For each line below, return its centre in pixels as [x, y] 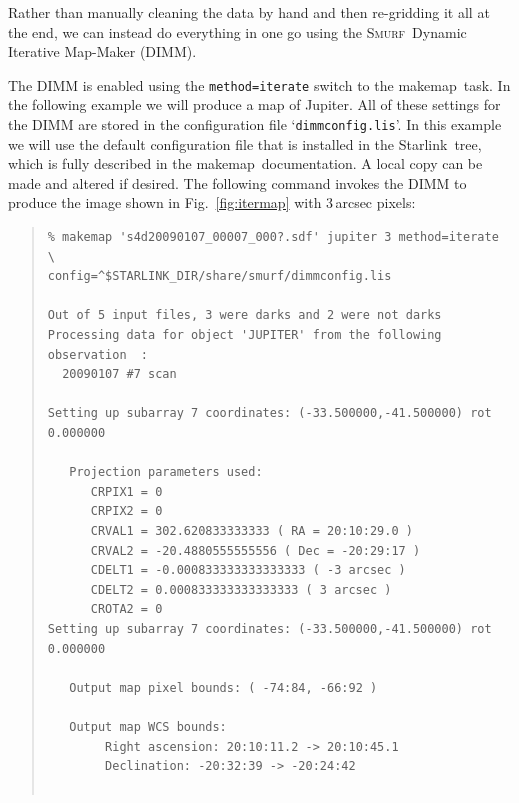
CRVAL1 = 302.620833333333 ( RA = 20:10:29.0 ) [251, 530]
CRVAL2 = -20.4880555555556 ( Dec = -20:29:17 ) [255, 550]
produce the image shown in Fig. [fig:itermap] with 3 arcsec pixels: [212, 202]
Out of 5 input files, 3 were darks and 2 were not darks [244, 315]
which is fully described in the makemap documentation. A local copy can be [245, 163]
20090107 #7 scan [119, 374]
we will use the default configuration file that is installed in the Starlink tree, [245, 143]
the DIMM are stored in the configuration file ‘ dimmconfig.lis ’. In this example [255, 124]
